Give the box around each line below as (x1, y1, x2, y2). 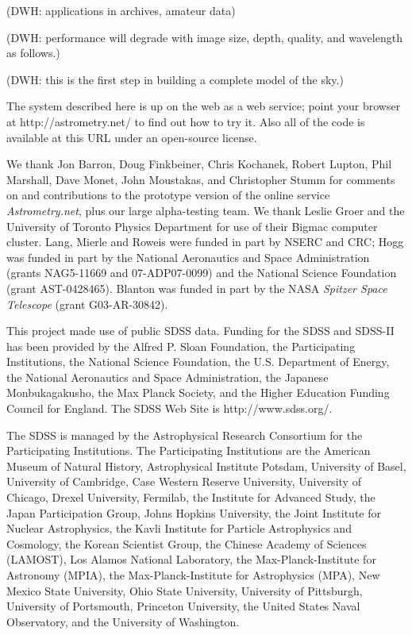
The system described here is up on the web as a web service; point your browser (6, 98, 401, 114)
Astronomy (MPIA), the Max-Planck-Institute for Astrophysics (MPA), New (6, 567, 380, 583)
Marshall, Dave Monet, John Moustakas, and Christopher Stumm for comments (6, 171, 395, 187)
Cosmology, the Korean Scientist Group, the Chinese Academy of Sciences (6, 535, 367, 552)
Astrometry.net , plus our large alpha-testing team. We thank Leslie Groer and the (6, 202, 405, 218)
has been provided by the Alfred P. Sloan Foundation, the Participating (6, 337, 356, 354)
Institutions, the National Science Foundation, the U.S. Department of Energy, (6, 353, 390, 370)
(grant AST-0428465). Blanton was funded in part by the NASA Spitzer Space (6, 279, 387, 296)
